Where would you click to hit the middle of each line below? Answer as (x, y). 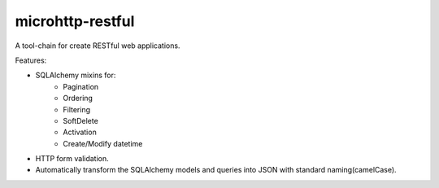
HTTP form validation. (72, 159)
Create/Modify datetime (103, 143)
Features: (31, 60)
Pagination (81, 86)
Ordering (78, 98)
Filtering (77, 109)
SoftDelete (81, 120)
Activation (80, 132)
